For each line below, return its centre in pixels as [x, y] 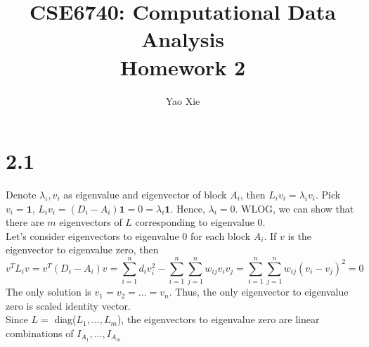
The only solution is [48, 292]
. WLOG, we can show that [294, 208]
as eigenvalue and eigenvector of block [145, 195]
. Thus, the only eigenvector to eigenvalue [259, 292]
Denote [21, 195]
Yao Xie [183, 100]
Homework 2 [183, 67]
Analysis [183, 39]
